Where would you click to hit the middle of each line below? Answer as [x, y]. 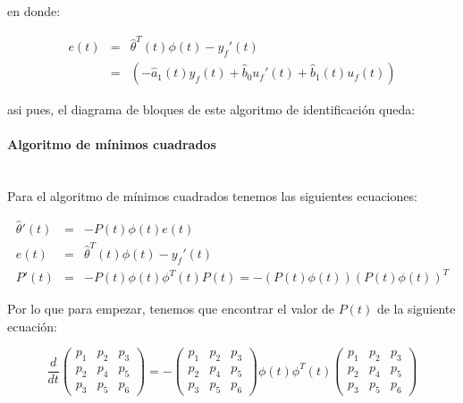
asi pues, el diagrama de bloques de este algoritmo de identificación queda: [211, 109]
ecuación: [32, 326]
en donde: [34, 11]
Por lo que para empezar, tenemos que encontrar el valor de [171, 309]
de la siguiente [416, 309]
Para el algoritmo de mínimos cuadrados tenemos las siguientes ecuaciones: [212, 196]
